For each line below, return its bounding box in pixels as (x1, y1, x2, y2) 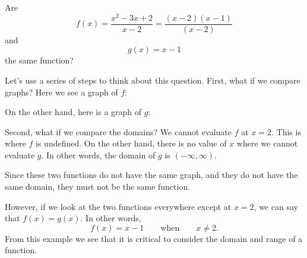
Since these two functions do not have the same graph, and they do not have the (5, 168, 298, 181)
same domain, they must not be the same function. (5, 180, 191, 193)
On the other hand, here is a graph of (5, 106, 142, 118)
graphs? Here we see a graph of (5, 85, 118, 98)
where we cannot (236, 137, 298, 149)
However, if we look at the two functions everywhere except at (5, 200, 232, 212)
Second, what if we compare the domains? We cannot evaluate (5, 125, 232, 138)
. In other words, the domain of (41, 148, 156, 161)
